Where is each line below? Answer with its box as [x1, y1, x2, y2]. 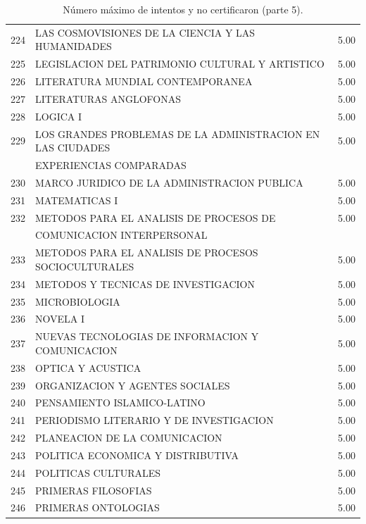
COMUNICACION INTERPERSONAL [35, 227, 208, 242]
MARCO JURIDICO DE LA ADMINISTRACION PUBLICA [35, 175, 303, 189]
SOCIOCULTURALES [35, 258, 134, 273]
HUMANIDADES [35, 39, 112, 54]
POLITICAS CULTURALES [35, 465, 161, 480]
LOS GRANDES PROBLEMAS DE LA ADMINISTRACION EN [35, 126, 320, 141]
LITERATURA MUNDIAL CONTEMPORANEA [35, 74, 253, 89]
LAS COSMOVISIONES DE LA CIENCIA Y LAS [35, 25, 255, 39]
